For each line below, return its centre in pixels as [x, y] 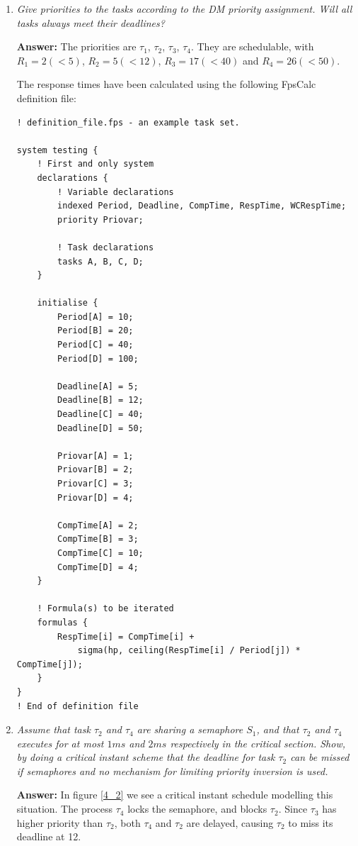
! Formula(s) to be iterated [105, 609]
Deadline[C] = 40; [100, 414]
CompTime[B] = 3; [98, 539]
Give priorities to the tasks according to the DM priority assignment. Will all [184, 9]
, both [127, 822]
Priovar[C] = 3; [96, 484]
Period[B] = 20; [96, 331]
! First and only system [96, 164]
